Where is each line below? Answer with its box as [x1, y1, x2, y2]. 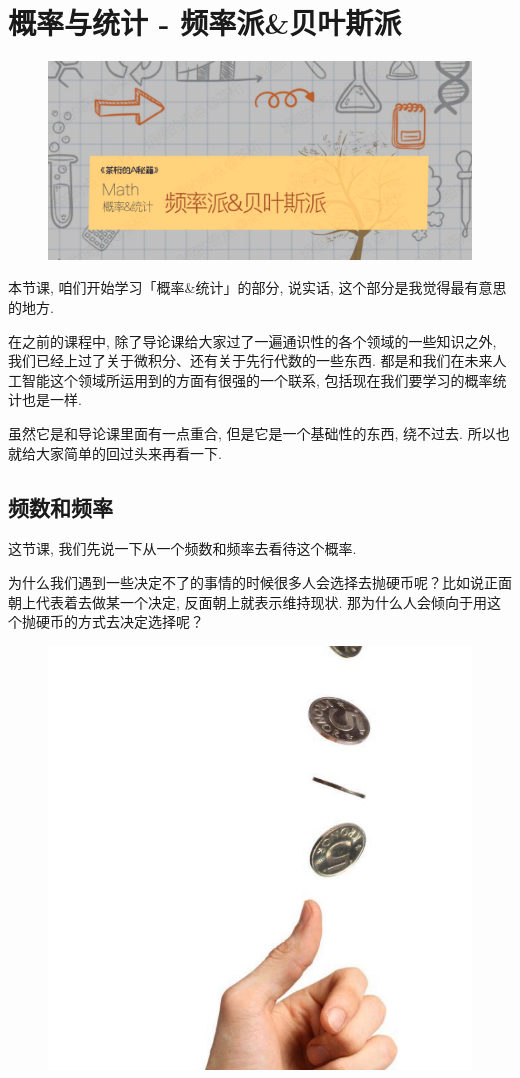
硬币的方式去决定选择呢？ [35, 611, 204, 632]
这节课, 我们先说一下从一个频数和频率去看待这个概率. [8, 538, 357, 559]
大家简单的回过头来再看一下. [35, 442, 222, 463]
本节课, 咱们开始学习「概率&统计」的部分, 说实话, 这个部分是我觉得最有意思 [8, 277, 507, 298]
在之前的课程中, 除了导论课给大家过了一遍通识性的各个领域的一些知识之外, [8, 330, 497, 351]
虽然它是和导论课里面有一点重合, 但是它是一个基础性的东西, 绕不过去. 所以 [8, 423, 496, 444]
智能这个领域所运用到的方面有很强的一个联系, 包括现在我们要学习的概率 [21, 369, 493, 390]
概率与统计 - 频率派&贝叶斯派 [8, 2, 402, 43]
